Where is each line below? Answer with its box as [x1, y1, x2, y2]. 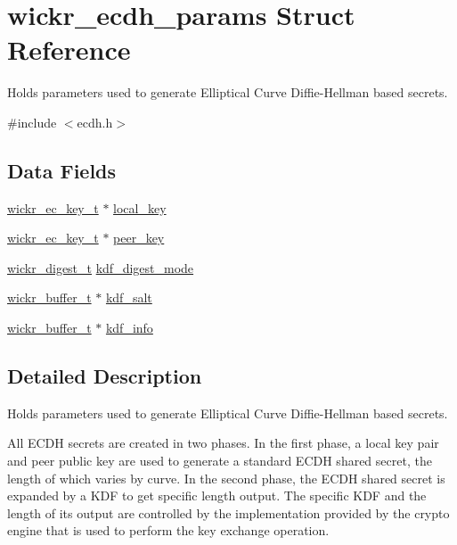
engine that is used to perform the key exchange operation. [7, 521, 330, 540]
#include [7, 112, 57, 131]
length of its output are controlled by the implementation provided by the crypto [7, 503, 450, 522]
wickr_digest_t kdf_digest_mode [7, 258, 194, 277]
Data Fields [7, 156, 117, 184]
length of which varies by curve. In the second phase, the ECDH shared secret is [7, 468, 445, 487]
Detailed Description [7, 362, 202, 390]
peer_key [113, 228, 165, 247]
